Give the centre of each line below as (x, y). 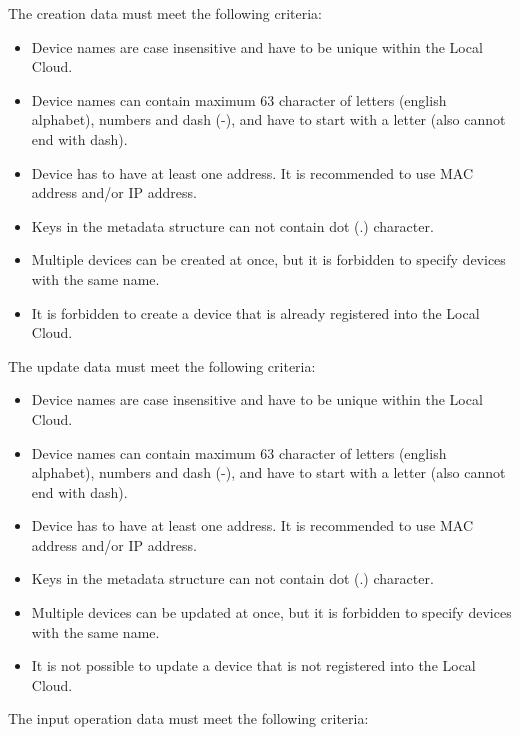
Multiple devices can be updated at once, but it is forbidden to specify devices (271, 612)
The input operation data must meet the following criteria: (188, 718)
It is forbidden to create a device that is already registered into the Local (255, 312)
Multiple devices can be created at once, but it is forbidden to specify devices (268, 259)
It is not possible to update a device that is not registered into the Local (253, 665)
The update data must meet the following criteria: (162, 365)
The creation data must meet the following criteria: (165, 13)
